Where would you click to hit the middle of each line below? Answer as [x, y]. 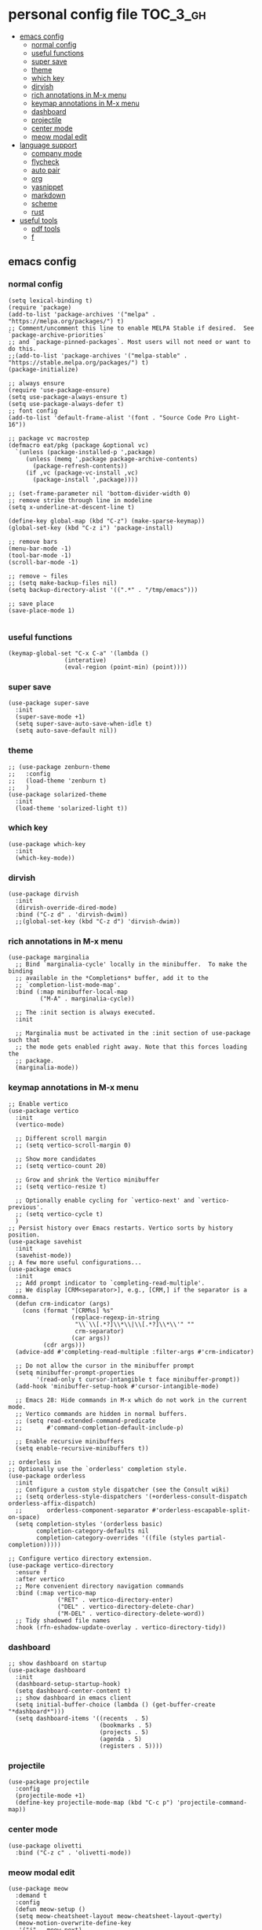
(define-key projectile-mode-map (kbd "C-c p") [95, 1803]
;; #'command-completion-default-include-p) [100, 1427]
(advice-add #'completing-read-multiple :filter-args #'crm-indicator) [135, 1351]
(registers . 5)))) [131, 1746]
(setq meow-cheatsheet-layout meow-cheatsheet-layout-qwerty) [119, 1916]
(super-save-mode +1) [51, 717]
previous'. [26, 1207]
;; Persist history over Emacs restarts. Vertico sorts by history [121, 1228]
